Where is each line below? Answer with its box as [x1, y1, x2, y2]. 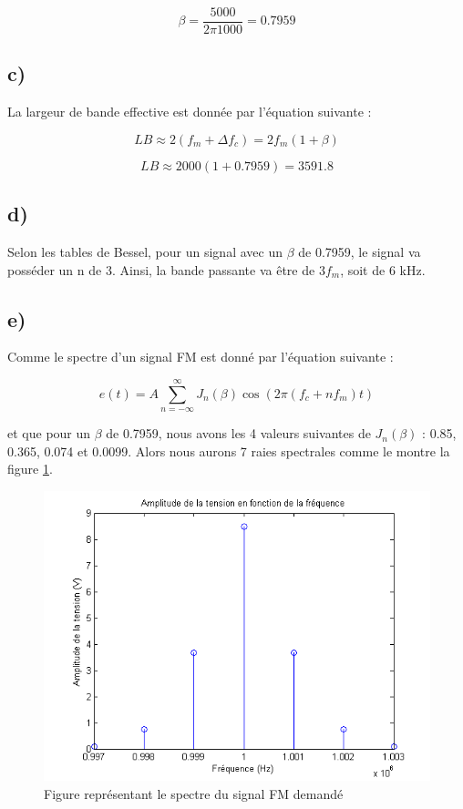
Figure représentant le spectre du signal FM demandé [44, 783, 344, 803]
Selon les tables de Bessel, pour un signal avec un [7, 242, 283, 261]
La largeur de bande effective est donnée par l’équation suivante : [7, 102, 372, 121]
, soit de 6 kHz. [340, 260, 426, 279]
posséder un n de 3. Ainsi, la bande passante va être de [7, 260, 315, 279]
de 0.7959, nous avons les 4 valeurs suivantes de [106, 424, 371, 443]
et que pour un [7, 424, 91, 443]
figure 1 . [7, 459, 53, 478]
